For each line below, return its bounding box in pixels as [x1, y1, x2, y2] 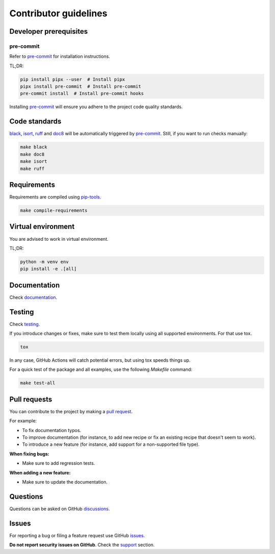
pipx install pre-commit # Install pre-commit [20, 84, 141, 89]
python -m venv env [20, 259, 69, 265]
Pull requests [9, 395, 52, 404]
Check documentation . [9, 294, 58, 300]
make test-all [20, 380, 56, 386]
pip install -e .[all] [20, 266, 77, 272]
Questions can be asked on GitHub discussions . [9, 506, 110, 512]
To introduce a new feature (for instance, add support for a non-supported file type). [22, 441, 200, 447]
